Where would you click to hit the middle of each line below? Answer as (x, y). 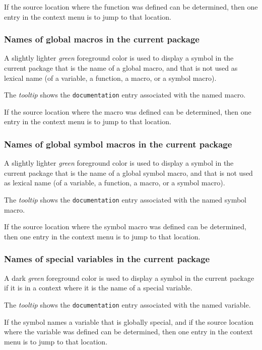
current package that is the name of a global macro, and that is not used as (121, 68)
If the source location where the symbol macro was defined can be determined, (125, 227)
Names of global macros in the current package (102, 39)
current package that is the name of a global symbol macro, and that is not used (128, 172)
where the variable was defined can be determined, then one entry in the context (128, 332)
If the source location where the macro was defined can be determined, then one (128, 111)
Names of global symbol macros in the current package (118, 144)
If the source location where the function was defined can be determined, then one (131, 7)
